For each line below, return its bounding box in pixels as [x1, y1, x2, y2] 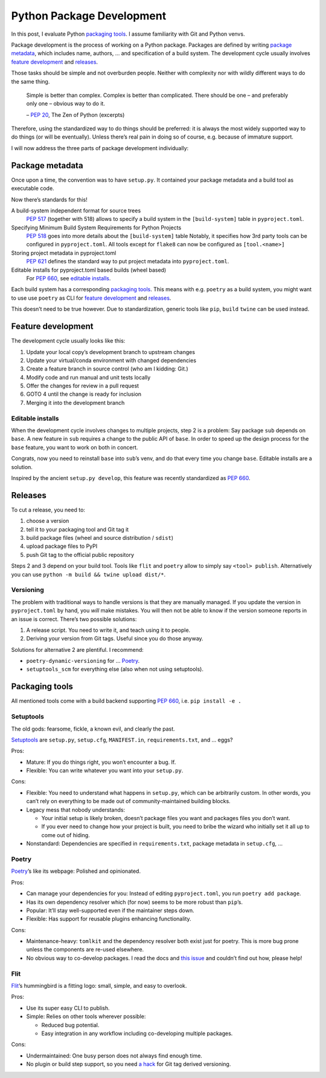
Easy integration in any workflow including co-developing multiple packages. [41, 1030, 233, 1037]
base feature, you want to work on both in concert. [11, 444, 138, 451]
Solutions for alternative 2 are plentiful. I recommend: [11, 646, 144, 653]
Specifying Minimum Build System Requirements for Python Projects [11, 224, 182, 231]
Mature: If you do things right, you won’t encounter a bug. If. [26, 758, 176, 766]
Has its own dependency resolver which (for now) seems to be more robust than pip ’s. [26, 898, 243, 905]
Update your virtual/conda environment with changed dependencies [26, 357, 196, 364]
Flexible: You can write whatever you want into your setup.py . [26, 767, 184, 774]
